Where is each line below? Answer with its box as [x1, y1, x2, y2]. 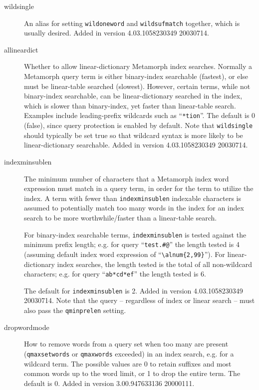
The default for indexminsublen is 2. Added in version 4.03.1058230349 [24, 285, 243, 295]
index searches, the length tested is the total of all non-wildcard [57, 258, 252, 269]
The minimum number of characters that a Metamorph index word [24, 173, 229, 183]
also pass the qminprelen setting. [24, 305, 126, 315]
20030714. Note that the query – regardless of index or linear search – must [24, 295, 255, 305]
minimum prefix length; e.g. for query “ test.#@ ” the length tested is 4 [24, 239, 240, 249]
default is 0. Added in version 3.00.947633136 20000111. [24, 377, 195, 388]
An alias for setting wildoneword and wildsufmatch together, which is [24, 17, 240, 28]
